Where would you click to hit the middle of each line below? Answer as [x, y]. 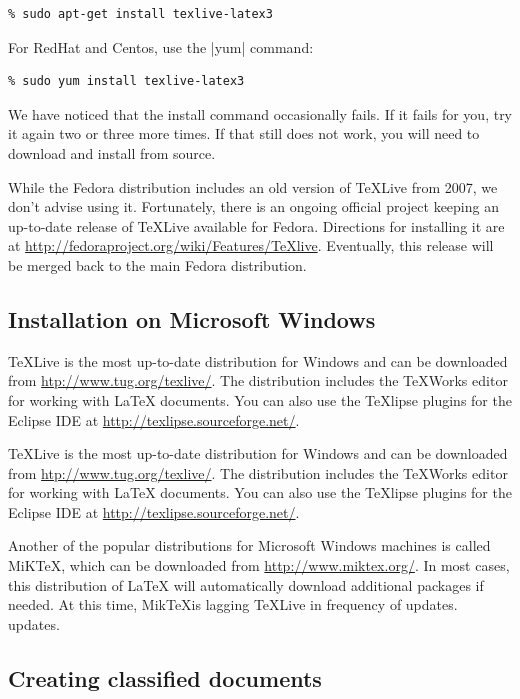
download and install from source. [112, 152]
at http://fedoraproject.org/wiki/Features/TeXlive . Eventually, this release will [251, 245]
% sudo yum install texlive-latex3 [126, 81]
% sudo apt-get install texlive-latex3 [140, 14]
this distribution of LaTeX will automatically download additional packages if [246, 584]
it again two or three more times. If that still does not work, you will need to [244, 133]
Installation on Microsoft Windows [192, 318]
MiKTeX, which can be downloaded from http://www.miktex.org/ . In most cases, [259, 565]
